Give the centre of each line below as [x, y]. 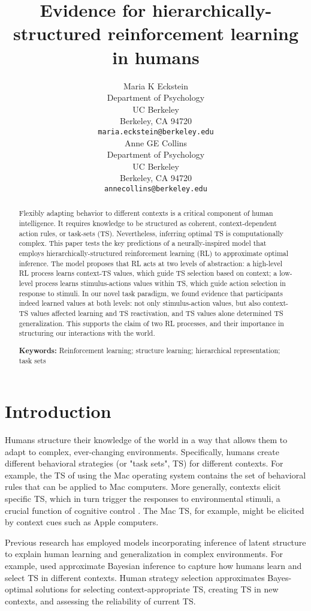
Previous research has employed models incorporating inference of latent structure [155, 542]
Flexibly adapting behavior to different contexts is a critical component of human [146, 213]
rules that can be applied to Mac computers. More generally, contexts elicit [143, 487]
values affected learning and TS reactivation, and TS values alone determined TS [157, 313]
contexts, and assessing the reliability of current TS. [100, 601]
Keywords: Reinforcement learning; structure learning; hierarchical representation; [150, 350]
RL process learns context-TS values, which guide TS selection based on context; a [148, 273]
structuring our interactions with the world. [87, 333]
